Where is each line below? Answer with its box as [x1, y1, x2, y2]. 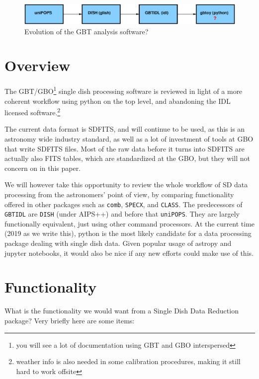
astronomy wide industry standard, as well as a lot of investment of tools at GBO [4, 133, 254, 144]
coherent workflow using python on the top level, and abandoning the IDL [4, 95, 231, 106]
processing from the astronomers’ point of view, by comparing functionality [4, 189, 234, 199]
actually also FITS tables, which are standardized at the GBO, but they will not [4, 153, 250, 163]
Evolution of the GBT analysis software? [24, 26, 149, 36]
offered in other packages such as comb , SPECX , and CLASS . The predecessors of [4, 199, 243, 209]
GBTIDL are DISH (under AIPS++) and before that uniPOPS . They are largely [4, 209, 240, 219]
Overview [4, 55, 71, 76]
